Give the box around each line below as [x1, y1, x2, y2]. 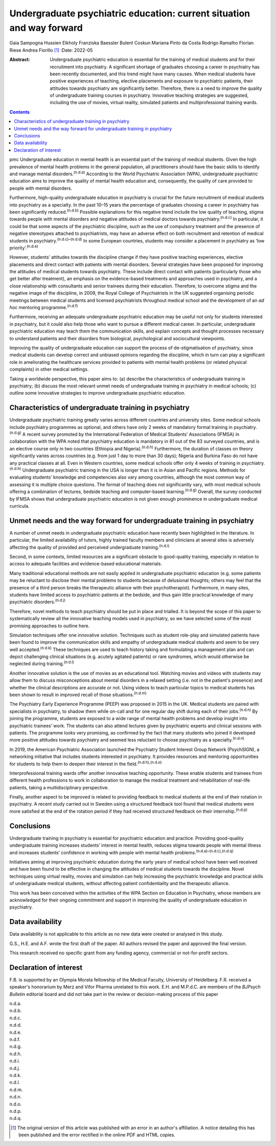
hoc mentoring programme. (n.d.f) [9, 303, 78, 311]
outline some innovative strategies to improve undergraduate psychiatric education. [9, 390, 186, 396]
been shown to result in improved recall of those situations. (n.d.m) [9, 691, 147, 698]
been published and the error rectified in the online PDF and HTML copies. [18, 1132, 176, 1138]
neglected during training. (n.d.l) [9, 660, 74, 667]
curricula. [9, 503, 30, 509]
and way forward [9, 22, 83, 33]
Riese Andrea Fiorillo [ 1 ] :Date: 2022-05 [9, 47, 93, 53]
